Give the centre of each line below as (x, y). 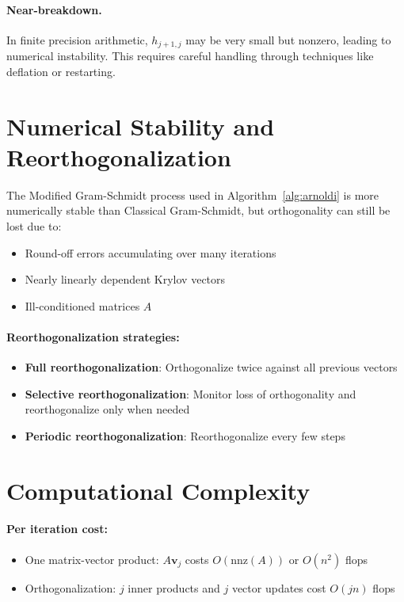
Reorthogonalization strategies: (93, 336)
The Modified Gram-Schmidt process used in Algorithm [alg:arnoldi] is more (193, 194)
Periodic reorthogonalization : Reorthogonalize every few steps (185, 435)
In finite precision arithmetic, (77, 39)
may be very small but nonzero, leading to (288, 39)
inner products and (174, 587)
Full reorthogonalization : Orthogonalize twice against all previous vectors (211, 367)
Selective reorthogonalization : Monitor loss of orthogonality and (191, 393)
